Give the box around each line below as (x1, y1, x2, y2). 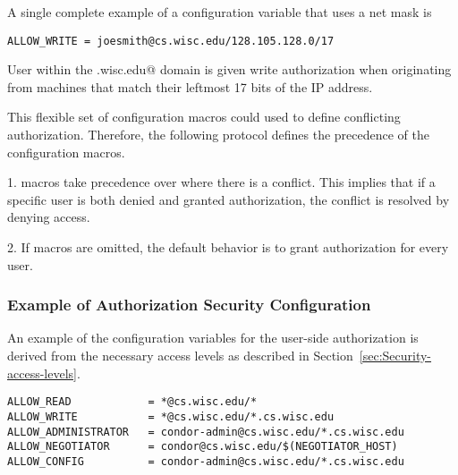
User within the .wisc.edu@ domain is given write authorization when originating (7, 60, 452, 79)
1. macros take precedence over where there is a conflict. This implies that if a (7, 173, 436, 191)
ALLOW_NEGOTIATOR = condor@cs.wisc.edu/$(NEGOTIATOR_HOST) (7, 440, 398, 454)
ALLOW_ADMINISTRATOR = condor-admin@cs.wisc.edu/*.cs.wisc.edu (7, 425, 404, 438)
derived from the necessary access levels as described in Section (7, 346, 353, 364)
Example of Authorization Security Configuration (7, 293, 371, 316)
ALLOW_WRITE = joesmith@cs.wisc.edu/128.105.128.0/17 (7, 34, 335, 47)
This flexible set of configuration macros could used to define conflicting (7, 107, 401, 126)
